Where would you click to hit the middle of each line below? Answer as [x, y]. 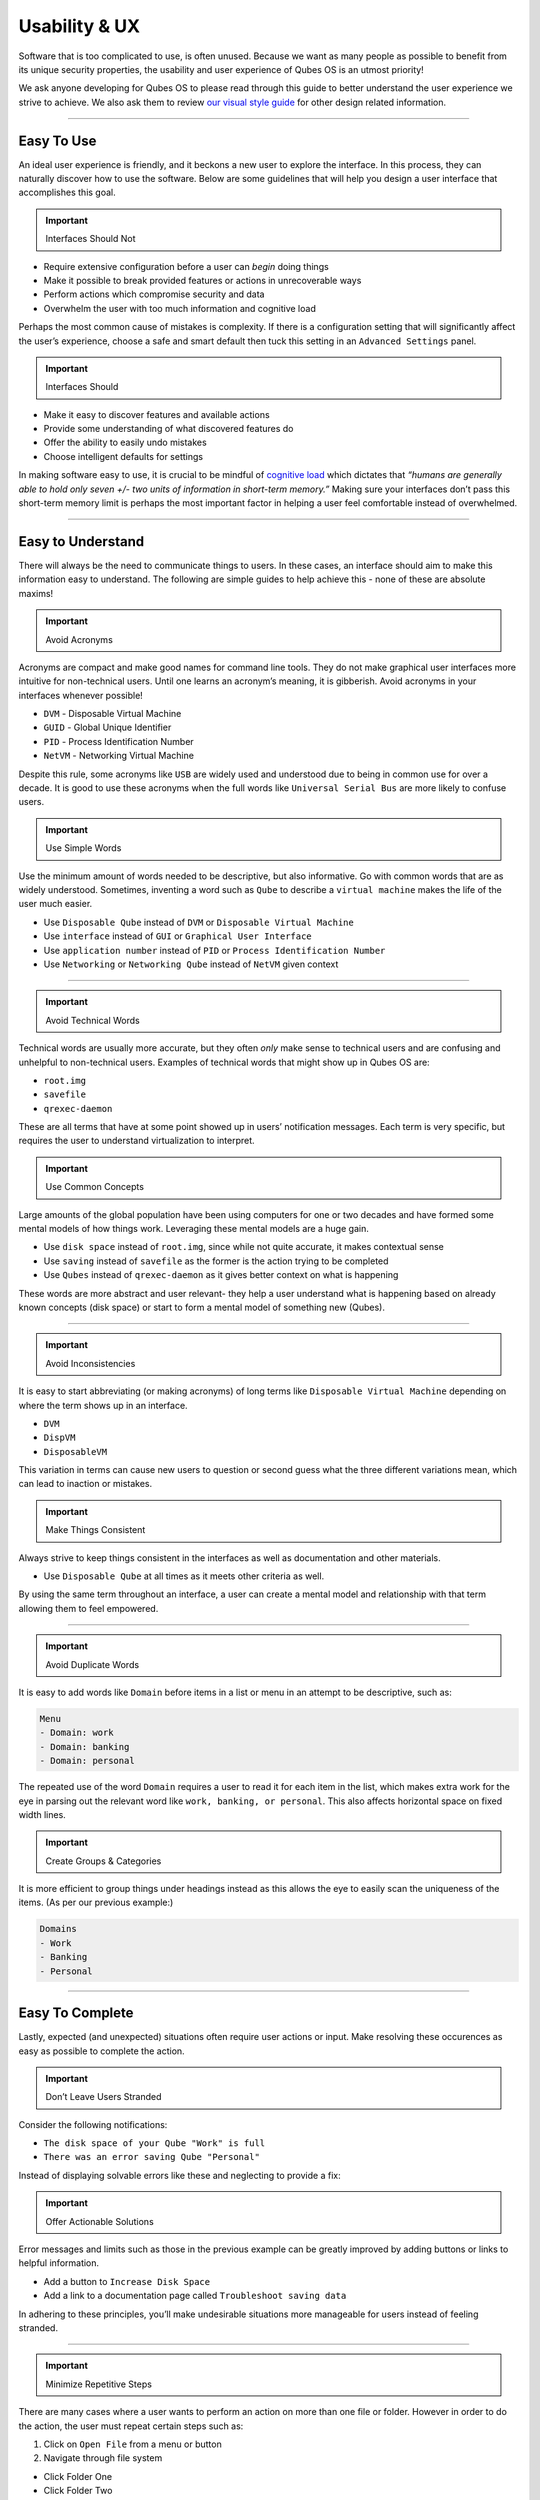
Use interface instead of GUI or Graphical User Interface [177, 936]
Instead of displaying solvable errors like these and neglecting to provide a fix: [179, 2175]
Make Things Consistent [95, 1530]
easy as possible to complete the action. [101, 2051]
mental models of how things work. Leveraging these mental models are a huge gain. [193, 1229]
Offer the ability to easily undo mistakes [125, 442]
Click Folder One [78, 2476]
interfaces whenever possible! [81, 695]
